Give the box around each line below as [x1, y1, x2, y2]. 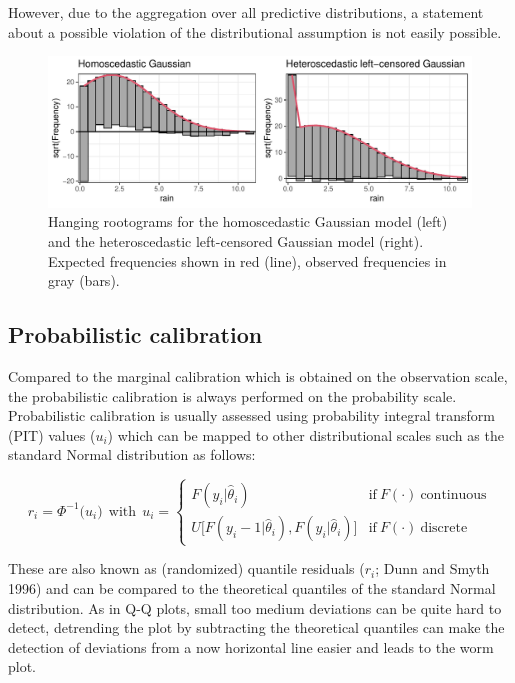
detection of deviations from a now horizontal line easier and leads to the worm [8, 636, 494, 657]
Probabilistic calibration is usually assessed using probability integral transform [8, 405, 495, 426]
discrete [420, 521, 468, 536]
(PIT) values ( [8, 424, 96, 445]
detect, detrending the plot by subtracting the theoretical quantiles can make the [8, 617, 505, 638]
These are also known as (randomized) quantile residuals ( [8, 558, 365, 579]
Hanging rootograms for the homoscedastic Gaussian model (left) [48, 211, 448, 232]
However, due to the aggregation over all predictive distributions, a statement [8, 2, 484, 22]
